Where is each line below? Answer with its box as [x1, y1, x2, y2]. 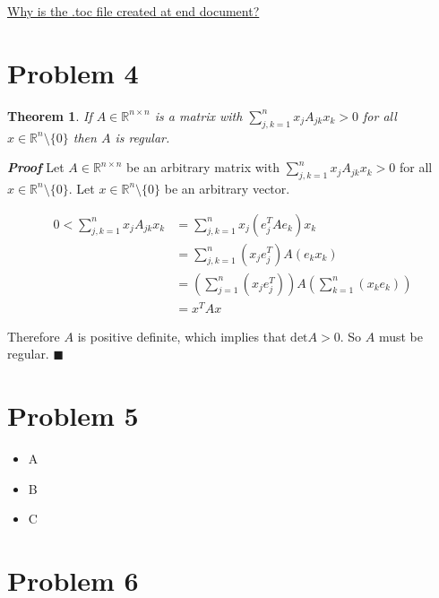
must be [378, 326, 423, 345]
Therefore [7, 326, 60, 345]
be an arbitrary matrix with [126, 158, 280, 177]
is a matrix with [154, 106, 243, 125]
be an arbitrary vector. [164, 178, 290, 197]
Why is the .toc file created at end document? [7, 2, 260, 20]
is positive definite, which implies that [77, 326, 287, 345]
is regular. [115, 127, 170, 146]
